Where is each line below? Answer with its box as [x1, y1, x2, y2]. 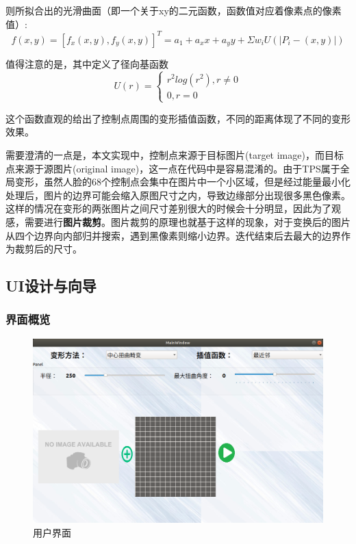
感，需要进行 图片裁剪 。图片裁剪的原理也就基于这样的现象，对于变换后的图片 [5, 215, 351, 229]
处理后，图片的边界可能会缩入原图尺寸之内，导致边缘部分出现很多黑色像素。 [5, 187, 351, 202]
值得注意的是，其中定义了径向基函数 [5, 56, 168, 70]
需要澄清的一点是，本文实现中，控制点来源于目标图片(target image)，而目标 [5, 148, 344, 162]
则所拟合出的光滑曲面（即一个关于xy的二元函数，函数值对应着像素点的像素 [5, 3, 342, 17]
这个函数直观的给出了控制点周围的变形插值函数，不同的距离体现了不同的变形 [5, 111, 351, 125]
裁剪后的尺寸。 [14, 242, 82, 256]
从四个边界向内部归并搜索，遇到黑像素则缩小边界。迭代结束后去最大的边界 [5, 228, 341, 242]
